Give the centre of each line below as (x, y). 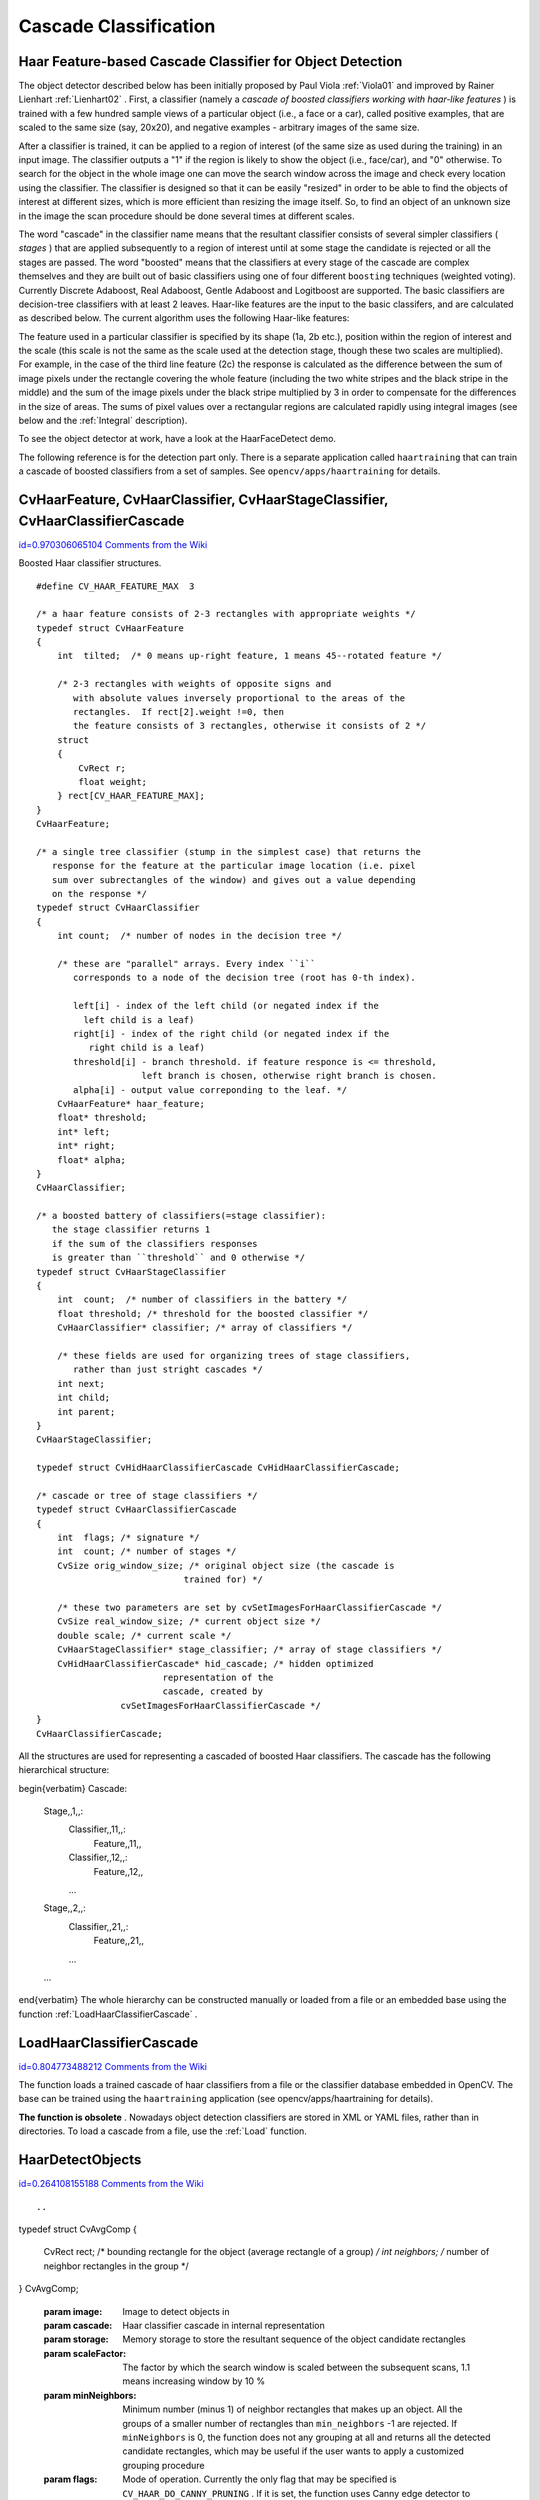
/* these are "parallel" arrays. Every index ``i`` (186, 964)
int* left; (83, 1131)
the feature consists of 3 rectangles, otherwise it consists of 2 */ (250, 726)
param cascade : (78, 2325)
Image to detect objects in (176, 2311)
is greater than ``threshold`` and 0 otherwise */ (178, 1258)
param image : (73, 2311)
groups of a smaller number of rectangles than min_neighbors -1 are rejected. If (290, 2423)
